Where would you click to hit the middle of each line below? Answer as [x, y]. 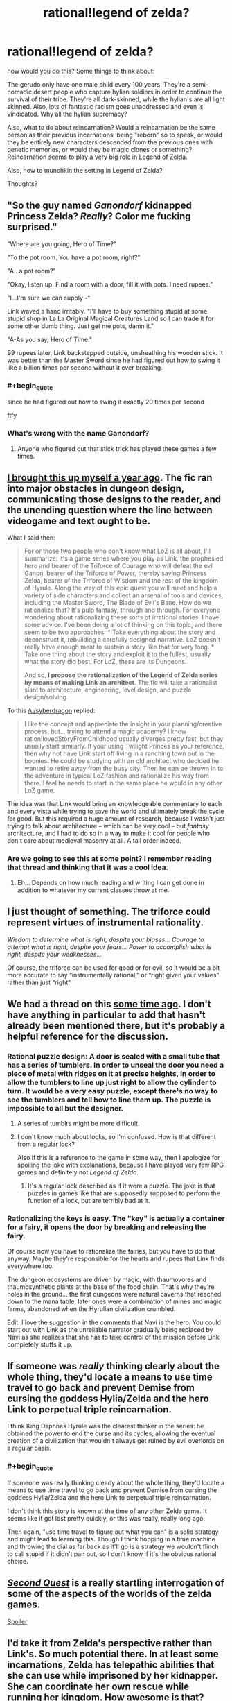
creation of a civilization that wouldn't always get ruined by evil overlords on [116, 1441]
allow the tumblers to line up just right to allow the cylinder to [112, 1082]
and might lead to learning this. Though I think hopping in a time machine [111, 1539]
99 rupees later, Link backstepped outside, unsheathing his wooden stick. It [115, 352]
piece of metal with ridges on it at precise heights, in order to [111, 1073]
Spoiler [17, 1621]
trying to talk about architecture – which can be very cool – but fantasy [108, 826]
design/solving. [46, 697]
